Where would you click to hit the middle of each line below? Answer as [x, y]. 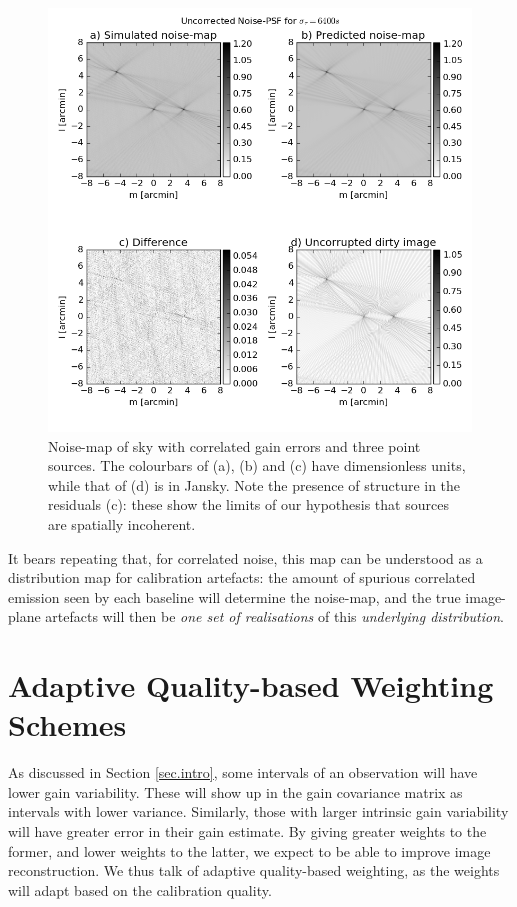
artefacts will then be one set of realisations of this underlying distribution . [274, 616]
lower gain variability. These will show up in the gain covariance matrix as [235, 791]
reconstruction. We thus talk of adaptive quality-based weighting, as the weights [254, 870]
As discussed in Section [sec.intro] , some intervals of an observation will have [243, 772]
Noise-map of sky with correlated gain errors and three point [234, 445]
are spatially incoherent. [122, 523]
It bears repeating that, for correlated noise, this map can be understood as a [245, 557]
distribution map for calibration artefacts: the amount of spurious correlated [242, 577]
